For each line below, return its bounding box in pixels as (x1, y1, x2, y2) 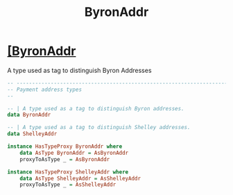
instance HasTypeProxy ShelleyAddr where (7, 168, 129, 176)
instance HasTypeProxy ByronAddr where (7, 143, 123, 150)
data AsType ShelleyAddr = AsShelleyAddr (19, 175, 141, 182)
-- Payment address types (7, 86, 82, 93)
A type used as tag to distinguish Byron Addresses (7, 66, 152, 74)
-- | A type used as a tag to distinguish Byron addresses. (7, 105, 185, 112)
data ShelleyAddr (7, 130, 58, 137)
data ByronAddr (7, 112, 51, 119)
